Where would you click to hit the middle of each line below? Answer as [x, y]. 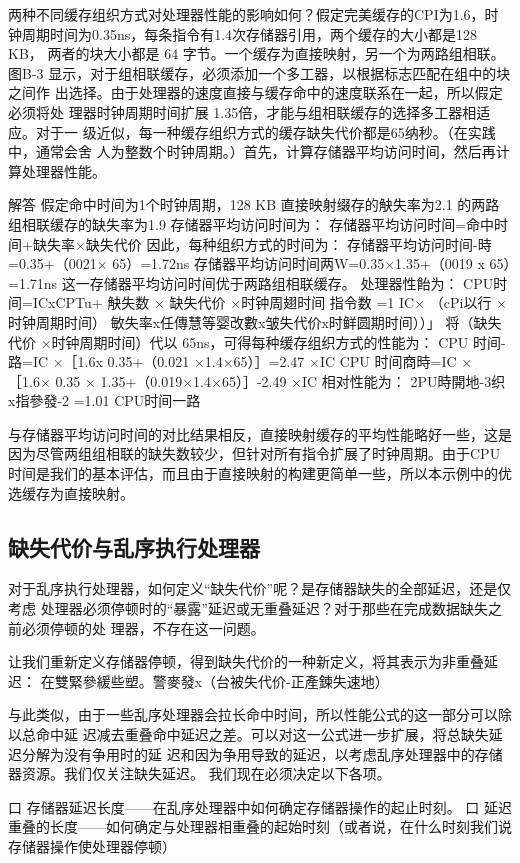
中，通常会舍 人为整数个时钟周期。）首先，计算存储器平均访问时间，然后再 [252, 151]
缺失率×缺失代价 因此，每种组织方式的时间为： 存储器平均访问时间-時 [262, 243]
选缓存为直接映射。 [71, 492]
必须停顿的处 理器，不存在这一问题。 [143, 627]
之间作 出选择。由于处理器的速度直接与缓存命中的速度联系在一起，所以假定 [255, 92]
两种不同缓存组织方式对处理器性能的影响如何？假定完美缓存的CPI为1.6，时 [253, 14]
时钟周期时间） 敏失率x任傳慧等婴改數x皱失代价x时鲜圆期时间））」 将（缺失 [255, 321]
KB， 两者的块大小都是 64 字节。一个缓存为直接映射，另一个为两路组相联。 [256, 53]
